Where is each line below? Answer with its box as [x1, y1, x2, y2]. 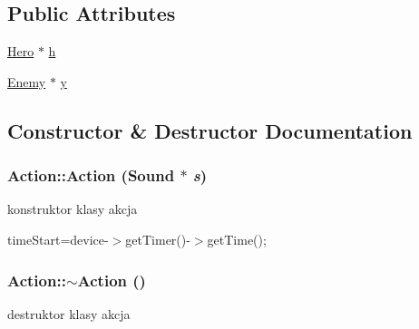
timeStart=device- [7, 229, 109, 248]
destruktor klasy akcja [7, 304, 131, 323]
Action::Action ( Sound [7, 164, 175, 187]
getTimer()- [125, 229, 190, 248]
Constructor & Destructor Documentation [7, 116, 413, 144]
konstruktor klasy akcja [7, 199, 138, 218]
